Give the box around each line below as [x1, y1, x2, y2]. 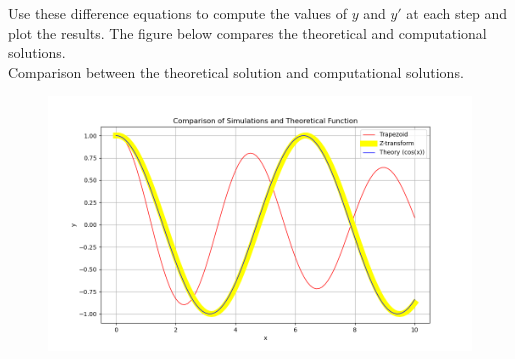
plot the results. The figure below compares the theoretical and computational [8, 22, 487, 43]
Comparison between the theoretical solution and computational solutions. [8, 61, 464, 82]
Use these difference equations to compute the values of [8, 3, 348, 23]
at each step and [406, 3, 508, 23]
